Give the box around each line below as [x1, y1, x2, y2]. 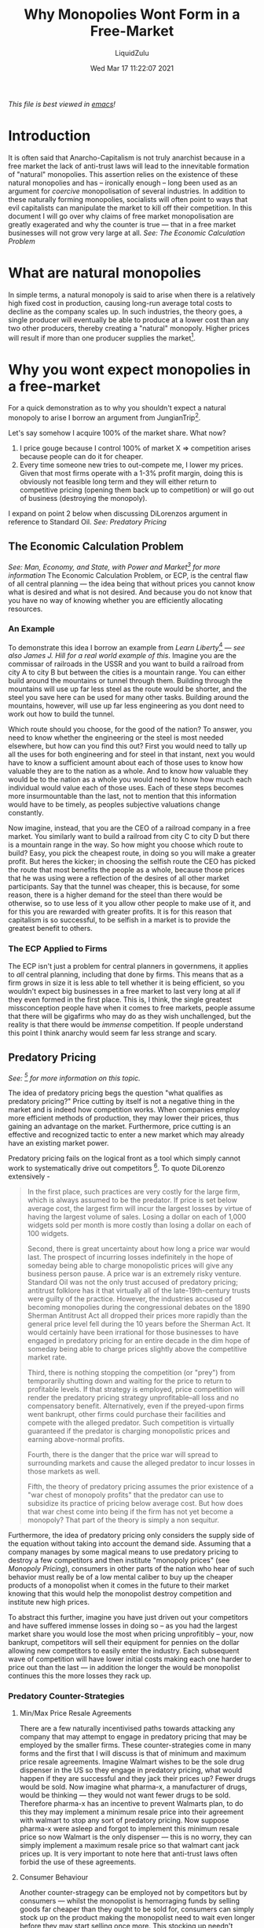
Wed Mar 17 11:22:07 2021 [90, 63, 174, 72]
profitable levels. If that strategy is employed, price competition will [27, 1384, 245, 1393]
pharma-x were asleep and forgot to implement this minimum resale [19, 1824, 240, 1834]
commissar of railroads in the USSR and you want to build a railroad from [8, 659, 244, 669]
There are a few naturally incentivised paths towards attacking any [19, 1724, 236, 1733]
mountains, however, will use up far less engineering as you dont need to [8, 701, 245, 711]
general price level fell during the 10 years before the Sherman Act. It [27, 1319, 251, 1328]
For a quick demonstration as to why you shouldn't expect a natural [8, 403, 226, 413]
